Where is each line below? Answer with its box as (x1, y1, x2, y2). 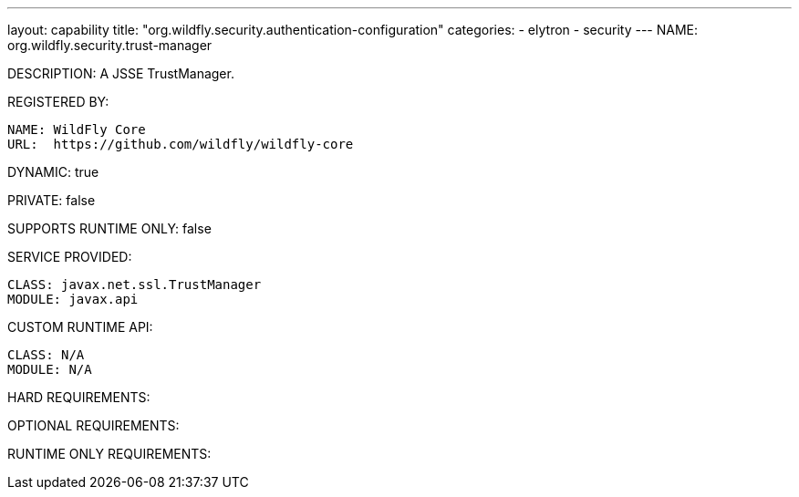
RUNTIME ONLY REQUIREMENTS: (7, 446, 212, 461)
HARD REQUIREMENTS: (7, 389, 150, 405)
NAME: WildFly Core (7, 122, 146, 137)
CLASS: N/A (7, 347, 85, 362)
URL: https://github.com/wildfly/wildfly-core (7, 137, 354, 151)
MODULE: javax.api (7, 292, 139, 306)
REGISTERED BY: (7, 94, 109, 109)
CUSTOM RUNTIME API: (7, 319, 153, 335)
